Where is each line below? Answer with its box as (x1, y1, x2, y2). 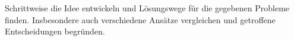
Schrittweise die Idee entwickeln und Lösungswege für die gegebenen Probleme (5, 2, 290, 14)
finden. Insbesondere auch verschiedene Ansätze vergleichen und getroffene (5, 13, 276, 26)
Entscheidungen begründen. (5, 25, 105, 37)
